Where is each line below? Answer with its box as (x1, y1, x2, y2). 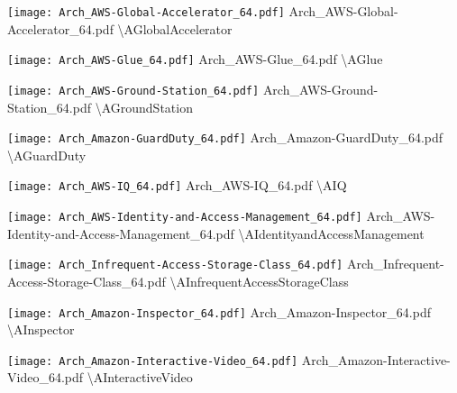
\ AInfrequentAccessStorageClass (169, 271, 349, 290)
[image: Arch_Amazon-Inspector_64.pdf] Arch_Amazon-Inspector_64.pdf (7, 302, 431, 321)
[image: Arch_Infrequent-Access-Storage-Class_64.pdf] (7, 259, 343, 272)
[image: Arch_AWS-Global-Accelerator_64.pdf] (7, 6, 285, 19)
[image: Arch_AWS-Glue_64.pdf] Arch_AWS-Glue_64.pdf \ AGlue (7, 50, 383, 69)
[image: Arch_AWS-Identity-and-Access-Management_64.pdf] (7, 211, 362, 224)
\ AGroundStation (95, 97, 193, 116)
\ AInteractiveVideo (87, 368, 193, 387)
